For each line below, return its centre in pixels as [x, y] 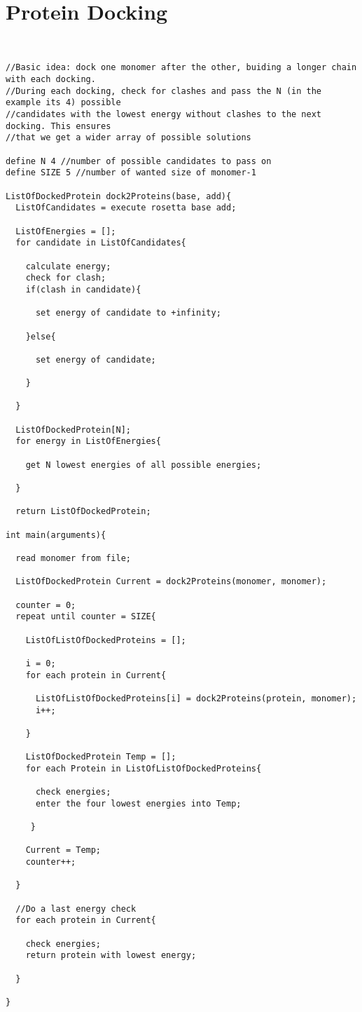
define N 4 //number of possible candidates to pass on [139, 161]
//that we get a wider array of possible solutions [128, 138]
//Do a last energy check [76, 909]
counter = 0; [46, 605]
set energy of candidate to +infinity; [128, 313]
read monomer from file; [73, 558]
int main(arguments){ [56, 535]
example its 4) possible [63, 103]
